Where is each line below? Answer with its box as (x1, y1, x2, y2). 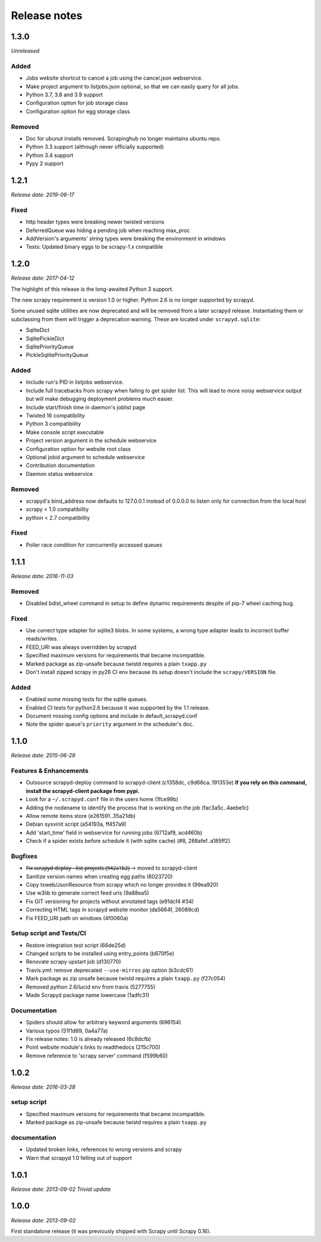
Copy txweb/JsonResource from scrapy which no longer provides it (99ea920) (26, 881, 219, 888)
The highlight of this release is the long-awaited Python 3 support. (11, 286, 174, 293)
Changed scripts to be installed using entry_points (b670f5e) (26, 950, 175, 957)
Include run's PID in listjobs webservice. (26, 378, 124, 386)
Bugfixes (11, 852, 38, 860)
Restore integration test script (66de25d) (26, 942, 126, 949)
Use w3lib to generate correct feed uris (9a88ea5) (26, 889, 150, 896)
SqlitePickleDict (26, 335, 65, 342)
